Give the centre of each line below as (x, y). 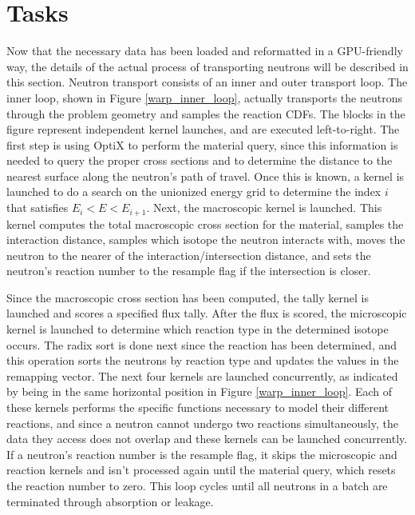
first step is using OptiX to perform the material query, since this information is (202, 144)
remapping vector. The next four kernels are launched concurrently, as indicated (202, 375)
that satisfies (38, 208)
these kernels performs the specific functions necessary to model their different (198, 407)
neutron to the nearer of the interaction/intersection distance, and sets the (189, 255)
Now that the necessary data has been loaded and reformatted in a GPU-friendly (205, 51)
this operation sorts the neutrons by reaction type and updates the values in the (203, 360)
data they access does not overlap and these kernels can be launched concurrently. (207, 439)
